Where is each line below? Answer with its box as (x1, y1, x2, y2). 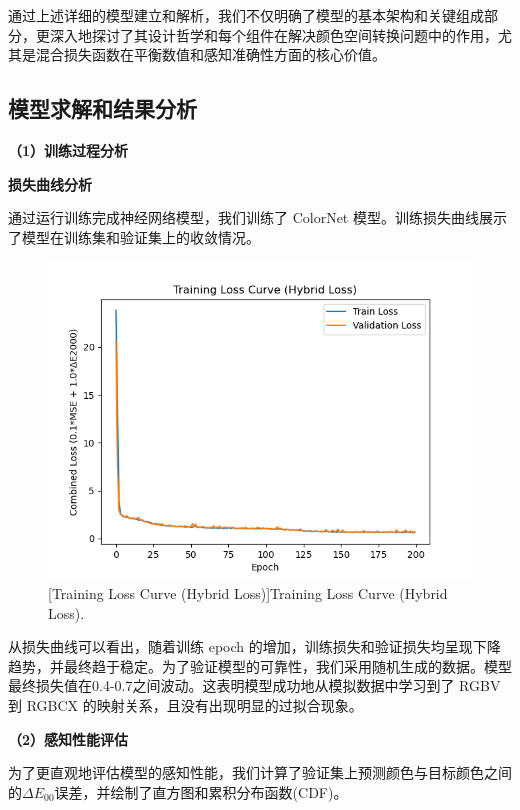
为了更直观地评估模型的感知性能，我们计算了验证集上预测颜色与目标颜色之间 (8, 762, 512, 783)
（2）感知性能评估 (8, 728, 129, 749)
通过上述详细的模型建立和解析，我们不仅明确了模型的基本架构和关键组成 (8, 5, 484, 25)
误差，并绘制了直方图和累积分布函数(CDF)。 (54, 781, 348, 802)
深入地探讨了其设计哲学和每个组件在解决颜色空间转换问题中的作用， (49, 24, 498, 45)
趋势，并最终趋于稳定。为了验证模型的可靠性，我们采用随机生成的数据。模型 (8, 655, 512, 676)
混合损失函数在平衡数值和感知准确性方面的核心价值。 (35, 44, 386, 65)
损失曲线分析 (8, 173, 92, 194)
